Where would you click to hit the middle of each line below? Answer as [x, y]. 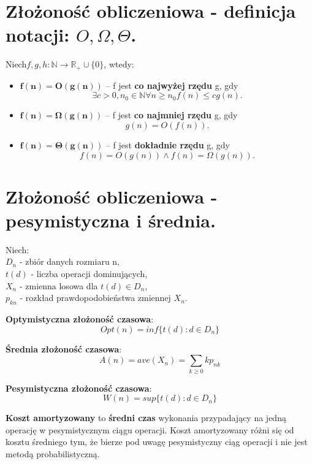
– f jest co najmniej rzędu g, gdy [172, 115]
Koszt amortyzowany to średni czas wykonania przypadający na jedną [146, 418]
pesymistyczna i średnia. [111, 220]
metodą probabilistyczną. [53, 453]
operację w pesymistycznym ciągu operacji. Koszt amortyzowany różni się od [150, 429]
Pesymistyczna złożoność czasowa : [79, 388]
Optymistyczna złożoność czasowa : [80, 319]
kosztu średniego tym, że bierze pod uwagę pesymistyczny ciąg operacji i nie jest [157, 442]
